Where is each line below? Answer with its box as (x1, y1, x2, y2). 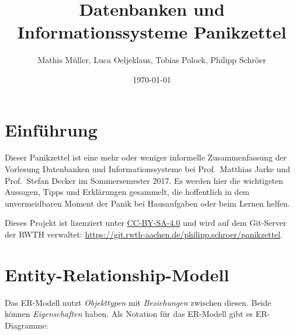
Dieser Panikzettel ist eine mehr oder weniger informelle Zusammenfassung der (5, 151, 287, 163)
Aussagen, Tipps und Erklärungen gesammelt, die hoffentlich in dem (5, 186, 250, 198)
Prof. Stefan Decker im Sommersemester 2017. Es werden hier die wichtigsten (5, 174, 283, 186)
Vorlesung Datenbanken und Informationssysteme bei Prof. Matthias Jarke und (5, 163, 290, 175)
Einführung (5, 117, 98, 141)
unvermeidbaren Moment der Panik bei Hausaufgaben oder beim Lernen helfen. (5, 197, 290, 209)
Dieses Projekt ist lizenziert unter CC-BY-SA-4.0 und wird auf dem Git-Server (5, 217, 287, 229)
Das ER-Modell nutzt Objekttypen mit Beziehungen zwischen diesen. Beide (5, 296, 272, 308)
